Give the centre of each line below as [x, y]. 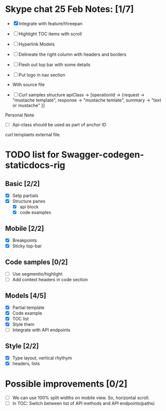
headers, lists [26, 364]
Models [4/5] [26, 295]
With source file [28, 84]
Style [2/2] [22, 346]
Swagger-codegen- [103, 155]
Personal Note [20, 115]
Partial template [28, 308]
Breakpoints [25, 240]
